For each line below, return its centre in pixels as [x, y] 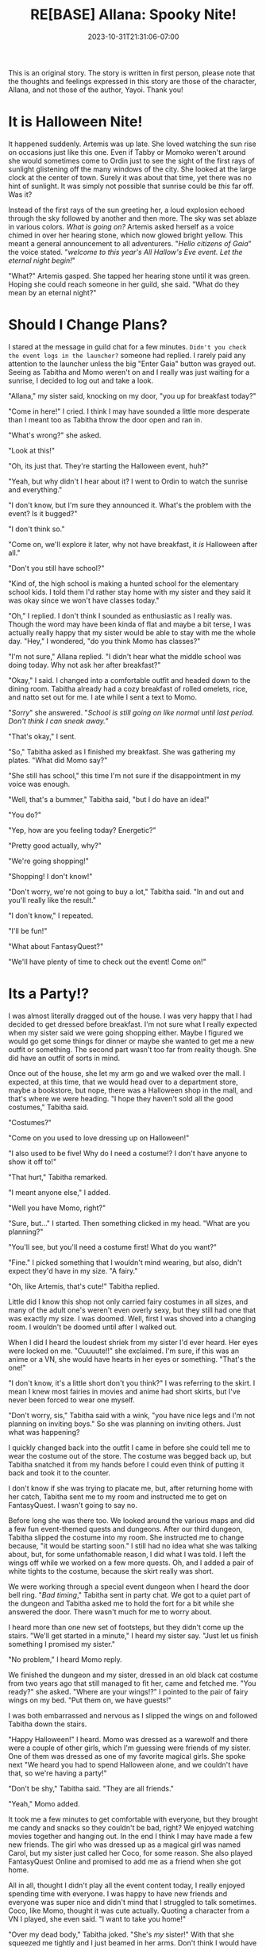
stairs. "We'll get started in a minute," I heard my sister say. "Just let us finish [133, 1635]
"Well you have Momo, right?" [57, 1208]
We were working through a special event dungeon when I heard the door [129, 1587]
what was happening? [44, 1432]
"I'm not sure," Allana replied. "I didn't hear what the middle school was [125, 656]
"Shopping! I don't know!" [50, 876]
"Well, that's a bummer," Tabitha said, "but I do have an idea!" [109, 799]
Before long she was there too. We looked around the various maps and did [132, 1520]
